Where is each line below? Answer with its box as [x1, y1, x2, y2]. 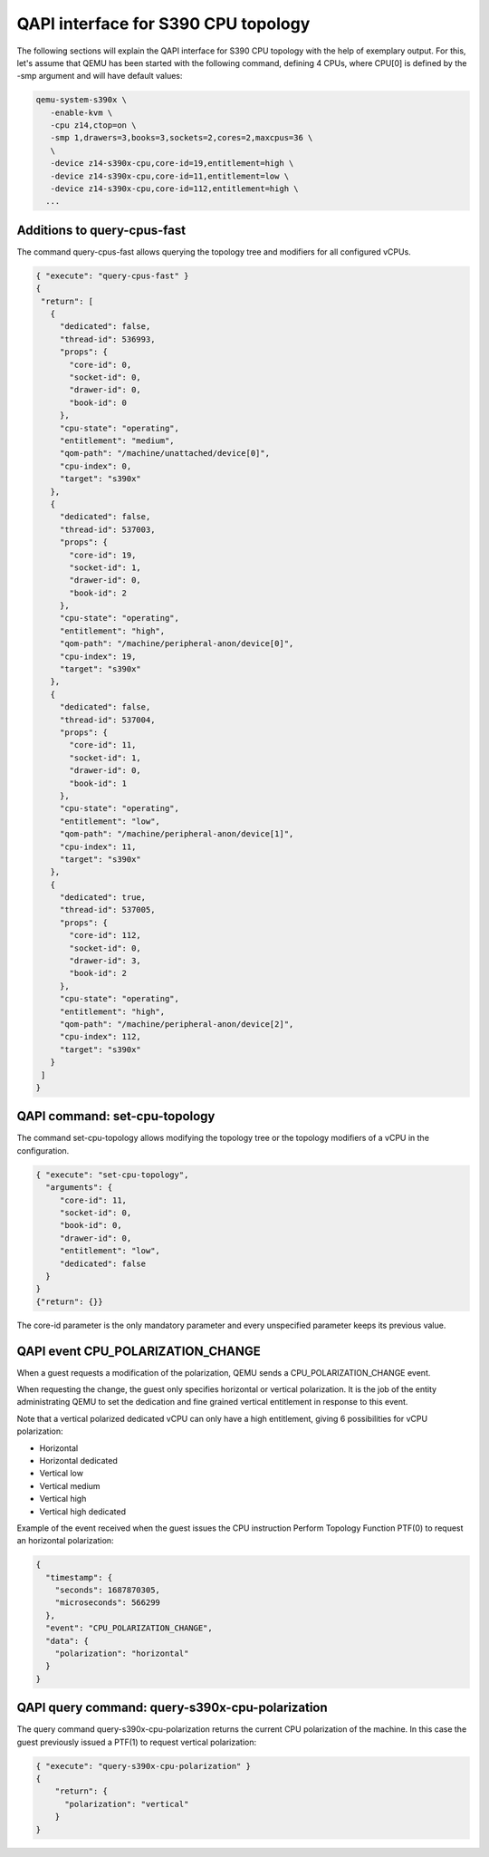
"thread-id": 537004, [59, 714, 156, 725]
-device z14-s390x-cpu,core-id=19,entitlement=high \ [50, 159, 294, 169]
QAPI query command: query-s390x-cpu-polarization [16, 1700, 328, 1716]
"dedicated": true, [59, 893, 147, 903]
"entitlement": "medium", [59, 436, 176, 446]
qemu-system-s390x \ [35, 95, 127, 105]
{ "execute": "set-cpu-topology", [35, 1169, 189, 1180]
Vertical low [39, 1468, 83, 1479]
